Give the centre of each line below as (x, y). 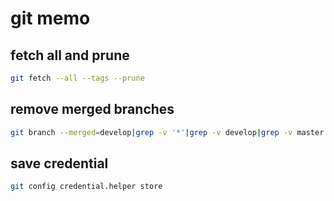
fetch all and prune (70, 55)
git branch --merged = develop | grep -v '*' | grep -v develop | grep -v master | (169, 132)
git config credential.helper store (86, 187)
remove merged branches (92, 109)
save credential (59, 163)
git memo (50, 18)
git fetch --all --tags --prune (77, 78)
